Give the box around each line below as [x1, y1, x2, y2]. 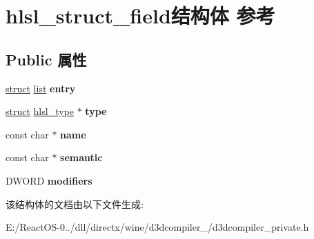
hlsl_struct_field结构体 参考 [6, 1, 275, 30]
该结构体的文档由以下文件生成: [6, 196, 144, 211]
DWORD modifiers [6, 173, 92, 187]
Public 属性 [6, 48, 87, 70]
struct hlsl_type [6, 104, 74, 118]
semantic [60, 150, 103, 165]
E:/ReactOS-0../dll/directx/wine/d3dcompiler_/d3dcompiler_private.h [6, 220, 309, 234]
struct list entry [6, 81, 76, 95]
